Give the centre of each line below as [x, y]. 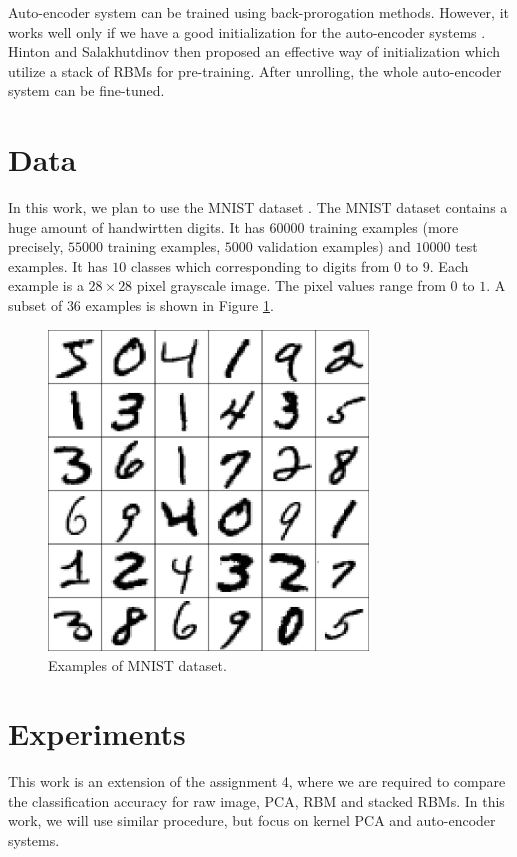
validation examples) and [334, 246]
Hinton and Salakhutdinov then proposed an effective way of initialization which [254, 51]
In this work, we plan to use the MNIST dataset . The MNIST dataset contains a [258, 207]
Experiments [97, 733]
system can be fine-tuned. [86, 90]
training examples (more [384, 226]
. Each [449, 265]
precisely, [36, 246]
